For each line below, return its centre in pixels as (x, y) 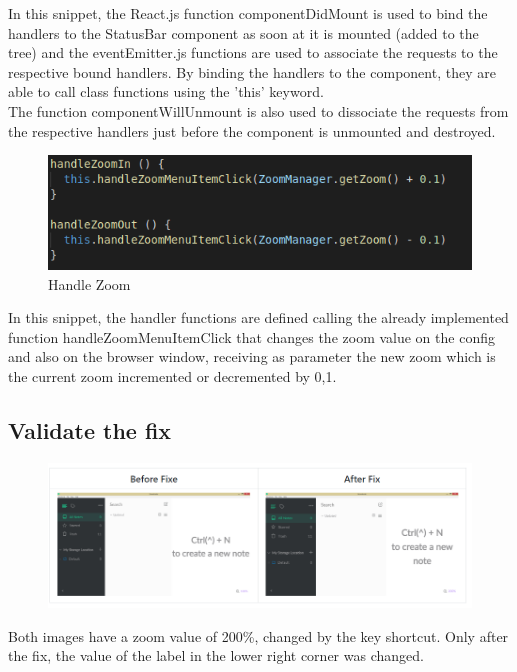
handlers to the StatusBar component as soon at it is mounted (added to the (243, 32)
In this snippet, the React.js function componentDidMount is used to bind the (248, 13)
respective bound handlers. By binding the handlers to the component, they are (252, 71)
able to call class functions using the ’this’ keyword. (166, 91)
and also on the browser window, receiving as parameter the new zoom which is (252, 356)
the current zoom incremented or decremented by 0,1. (172, 375)
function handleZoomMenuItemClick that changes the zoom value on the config (251, 336)
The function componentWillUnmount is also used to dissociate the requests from (258, 110)
